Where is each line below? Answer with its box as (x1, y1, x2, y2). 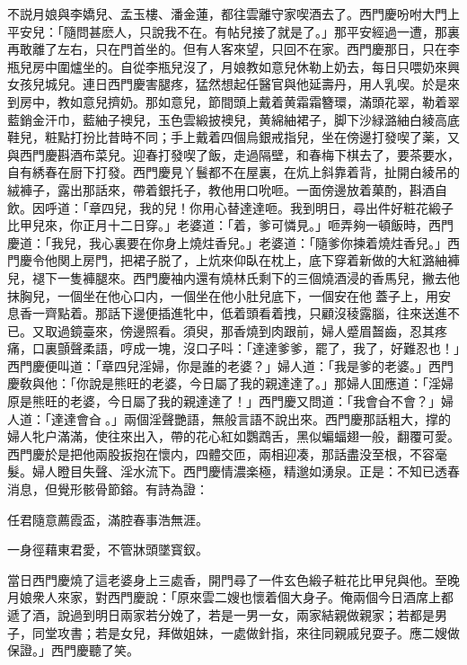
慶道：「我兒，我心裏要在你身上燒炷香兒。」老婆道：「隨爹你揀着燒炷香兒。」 (7, 233, 447, 252)
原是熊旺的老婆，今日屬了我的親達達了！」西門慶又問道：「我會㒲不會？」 (7, 392, 441, 411)
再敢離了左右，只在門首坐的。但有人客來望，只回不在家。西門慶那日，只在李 (7, 40, 460, 58)
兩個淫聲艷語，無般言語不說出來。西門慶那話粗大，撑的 (123, 409, 451, 428)
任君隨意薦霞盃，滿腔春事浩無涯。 (7, 510, 208, 528)
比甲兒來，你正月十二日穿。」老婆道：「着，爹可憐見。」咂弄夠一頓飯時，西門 (7, 216, 454, 235)
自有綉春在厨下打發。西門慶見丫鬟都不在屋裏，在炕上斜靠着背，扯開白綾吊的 (7, 163, 460, 182)
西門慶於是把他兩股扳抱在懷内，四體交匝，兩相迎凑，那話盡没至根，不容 (7, 444, 435, 463)
